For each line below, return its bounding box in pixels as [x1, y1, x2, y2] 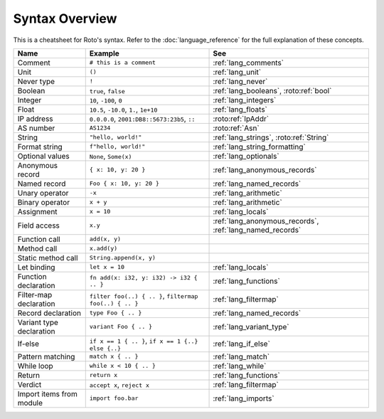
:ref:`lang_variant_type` [213, 322, 289, 332]
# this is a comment [89, 59, 156, 67]
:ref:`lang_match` [213, 351, 270, 361]
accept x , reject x [89, 379, 149, 389]
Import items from [17, 388, 78, 398]
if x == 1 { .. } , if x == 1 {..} [89, 335, 198, 345]
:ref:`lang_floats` [213, 104, 268, 114]
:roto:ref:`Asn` [213, 123, 260, 133]
